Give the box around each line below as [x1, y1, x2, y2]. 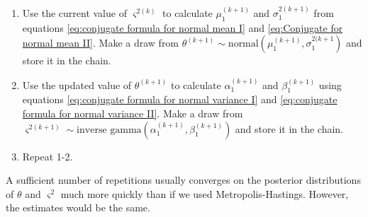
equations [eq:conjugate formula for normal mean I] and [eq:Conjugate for [22, 20, 343, 35]
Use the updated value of [22, 77, 132, 92]
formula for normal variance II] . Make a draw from [22, 106, 243, 120]
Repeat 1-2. [22, 148, 73, 163]
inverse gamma [77, 124, 142, 135]
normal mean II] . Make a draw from [22, 35, 179, 50]
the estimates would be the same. [6, 200, 150, 215]
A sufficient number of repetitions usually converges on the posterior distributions [6, 172, 361, 187]
